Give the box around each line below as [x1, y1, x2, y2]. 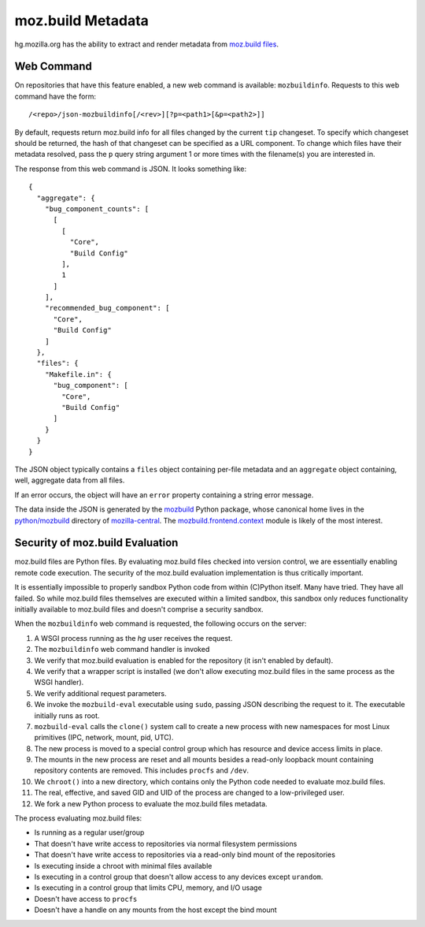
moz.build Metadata [14, 12, 150, 29]
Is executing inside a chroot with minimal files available [34, 861, 213, 870]
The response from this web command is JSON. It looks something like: [14, 164, 247, 173]
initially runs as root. [34, 710, 100, 720]
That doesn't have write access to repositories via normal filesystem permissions [34, 839, 297, 848]
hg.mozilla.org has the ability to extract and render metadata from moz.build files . [14, 39, 279, 49]
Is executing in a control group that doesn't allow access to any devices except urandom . [34, 872, 323, 881]
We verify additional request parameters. [34, 688, 167, 698]
